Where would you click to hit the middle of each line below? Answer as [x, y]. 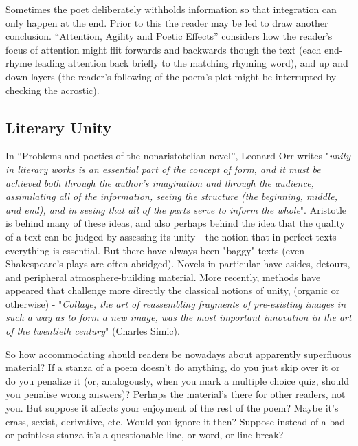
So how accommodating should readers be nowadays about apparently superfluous [179, 354]
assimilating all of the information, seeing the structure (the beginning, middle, [171, 196]
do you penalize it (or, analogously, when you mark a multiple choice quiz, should [177, 380]
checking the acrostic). [53, 90]
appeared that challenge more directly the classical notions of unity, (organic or [173, 290]
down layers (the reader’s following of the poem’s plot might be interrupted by [171, 76]
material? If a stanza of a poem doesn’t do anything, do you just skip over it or [173, 367]
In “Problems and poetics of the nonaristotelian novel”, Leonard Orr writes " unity [178, 156]
